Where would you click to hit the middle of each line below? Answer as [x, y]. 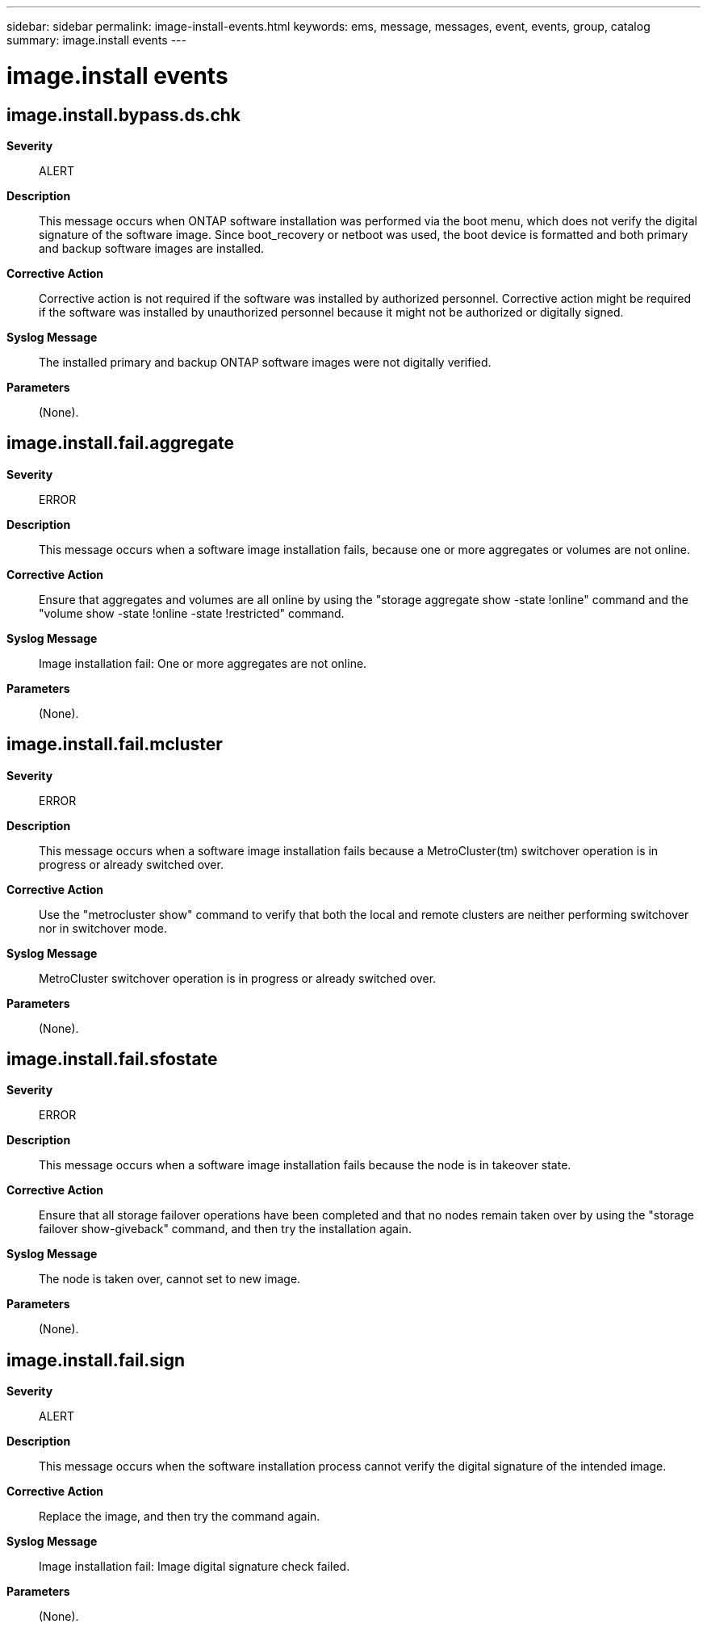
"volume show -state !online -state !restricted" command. [192, 613]
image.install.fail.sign [96, 1360]
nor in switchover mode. [103, 928]
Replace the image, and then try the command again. [180, 1517]
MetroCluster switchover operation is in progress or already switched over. [238, 978]
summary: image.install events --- [96, 40]
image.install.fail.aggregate [121, 443]
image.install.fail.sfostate [112, 1059]
